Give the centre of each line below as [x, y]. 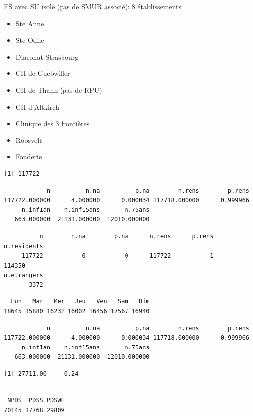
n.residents [24, 246]
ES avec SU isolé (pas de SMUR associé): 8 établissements [93, 6]
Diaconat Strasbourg [47, 56]
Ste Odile [30, 40]
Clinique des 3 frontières [53, 123]
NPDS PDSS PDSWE [36, 400]
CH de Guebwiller [43, 73]
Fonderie [29, 157]
